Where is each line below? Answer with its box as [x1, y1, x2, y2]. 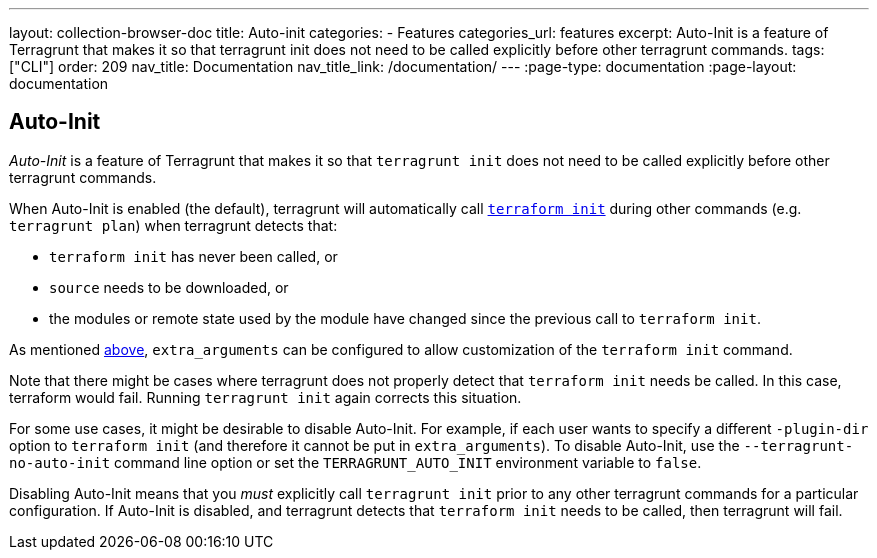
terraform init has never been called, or [49, 247, 338, 265]
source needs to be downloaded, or [49, 278, 289, 296]
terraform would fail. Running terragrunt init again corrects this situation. [9, 388, 522, 406]
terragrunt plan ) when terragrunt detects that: [9, 216, 338, 234]
